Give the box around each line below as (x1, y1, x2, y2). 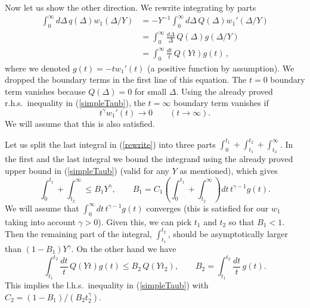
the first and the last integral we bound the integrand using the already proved (5, 153, 293, 165)
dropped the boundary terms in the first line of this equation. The (5, 73, 247, 86)
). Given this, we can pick (98, 215, 192, 228)
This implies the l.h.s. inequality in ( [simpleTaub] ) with (5, 279, 209, 291)
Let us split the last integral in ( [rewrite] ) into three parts (5, 138, 216, 150)
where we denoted (5, 61, 70, 74)
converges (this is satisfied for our (146, 201, 269, 214)
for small (134, 85, 167, 97)
